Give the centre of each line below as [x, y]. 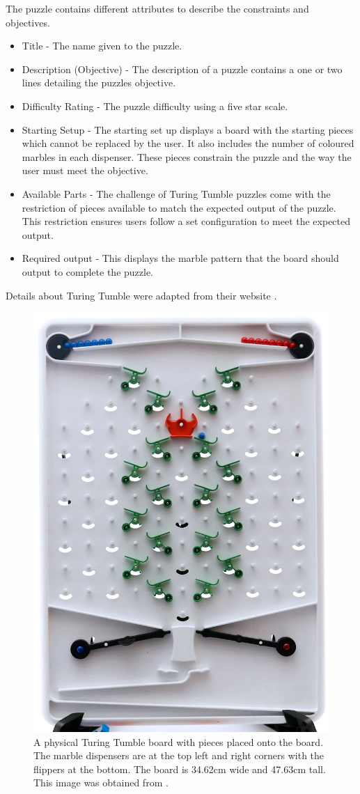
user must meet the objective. [85, 170]
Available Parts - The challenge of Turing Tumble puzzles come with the [176, 193]
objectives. [28, 22]
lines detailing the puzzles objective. [99, 83]
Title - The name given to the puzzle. [102, 46]
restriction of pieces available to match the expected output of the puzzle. [179, 207]
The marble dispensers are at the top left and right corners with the [179, 755]
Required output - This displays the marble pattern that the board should [180, 258]
